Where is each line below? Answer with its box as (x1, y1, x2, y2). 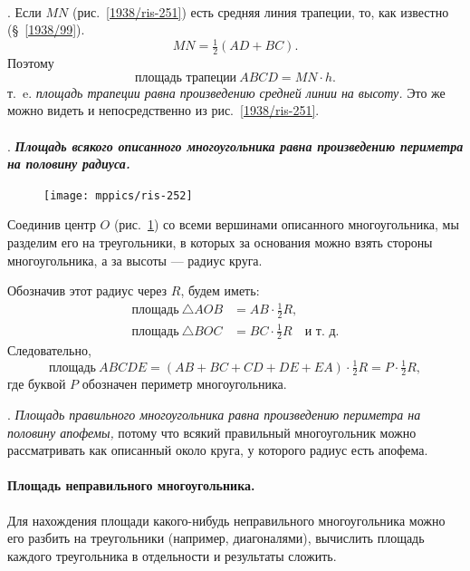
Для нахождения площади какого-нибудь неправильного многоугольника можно (7, 510, 446, 529)
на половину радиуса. (7, 154, 130, 173)
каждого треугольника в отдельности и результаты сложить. (7, 546, 337, 565)
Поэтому (7, 53, 54, 73)
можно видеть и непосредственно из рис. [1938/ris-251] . (7, 101, 320, 120)
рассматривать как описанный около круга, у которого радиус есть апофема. (7, 440, 428, 460)
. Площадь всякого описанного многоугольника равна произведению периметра (7, 136, 464, 155)
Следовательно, (7, 341, 91, 360)
